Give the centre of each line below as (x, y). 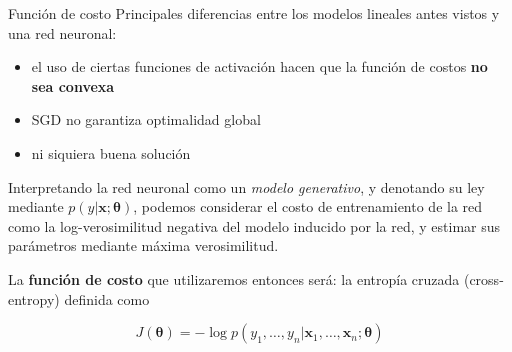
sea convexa (73, 85)
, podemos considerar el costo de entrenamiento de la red (308, 206)
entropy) (34, 298)
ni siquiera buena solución (111, 152)
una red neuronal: (62, 32)
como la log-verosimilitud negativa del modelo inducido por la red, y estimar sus (254, 225)
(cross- (483, 278)
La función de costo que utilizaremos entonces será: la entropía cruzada (234, 278)
